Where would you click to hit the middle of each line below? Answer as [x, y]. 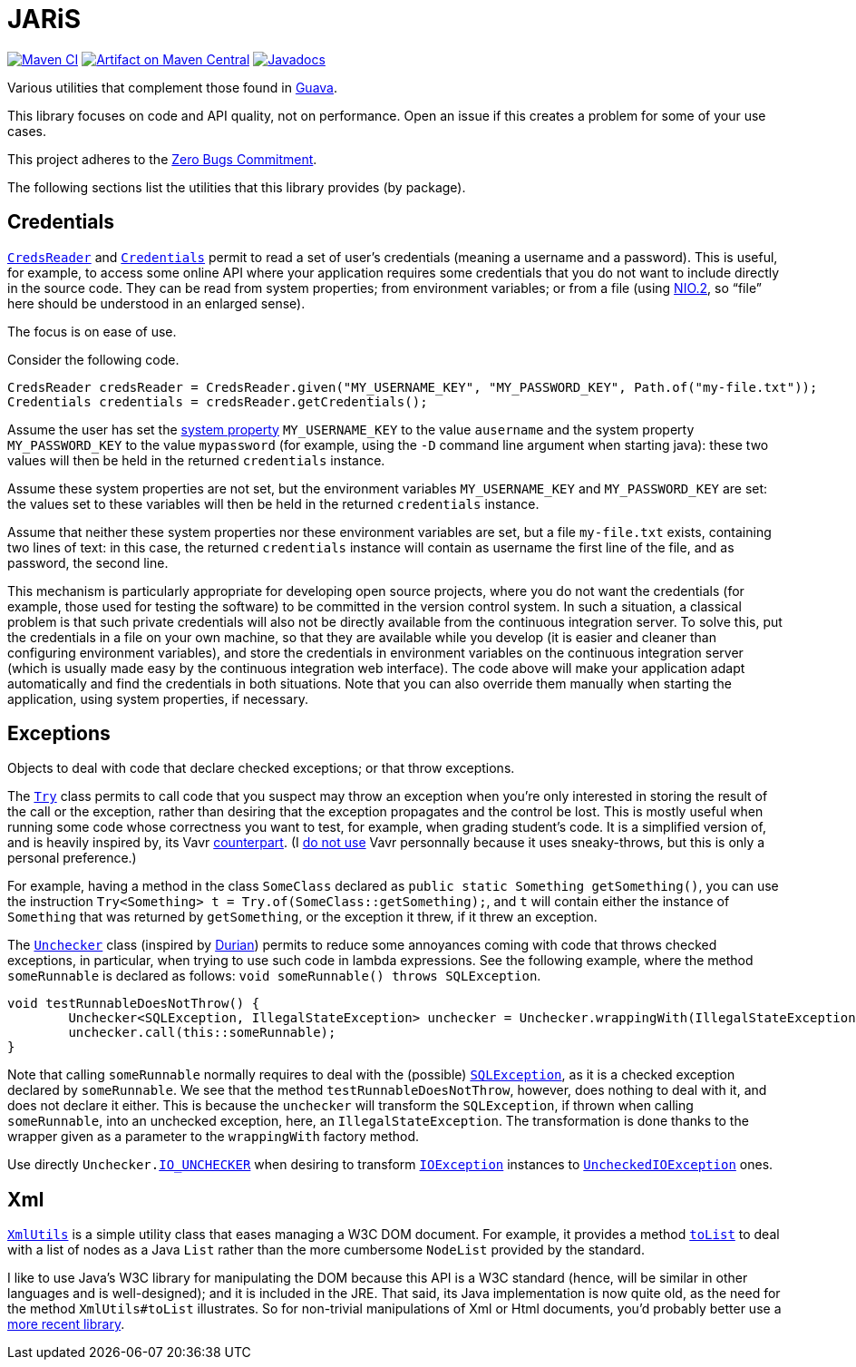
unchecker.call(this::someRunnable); [202, 1033]
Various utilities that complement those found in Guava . [172, 87]
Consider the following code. [93, 359]
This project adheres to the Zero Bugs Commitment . [162, 159]
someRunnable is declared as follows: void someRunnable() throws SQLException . [274, 976]
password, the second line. [88, 562]
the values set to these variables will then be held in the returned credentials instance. [273, 503]
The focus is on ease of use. [92, 331]
